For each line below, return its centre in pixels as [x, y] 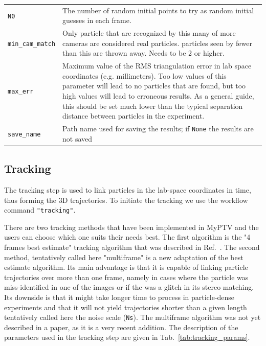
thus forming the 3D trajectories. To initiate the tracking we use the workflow [126, 200]
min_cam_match [32, 44]
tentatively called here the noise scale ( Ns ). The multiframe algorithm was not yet [132, 317]
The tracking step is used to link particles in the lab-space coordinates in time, [128, 189]
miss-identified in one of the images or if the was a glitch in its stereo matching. [129, 287]
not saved [77, 138]
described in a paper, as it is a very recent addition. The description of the [121, 327]
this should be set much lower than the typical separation [153, 106]
